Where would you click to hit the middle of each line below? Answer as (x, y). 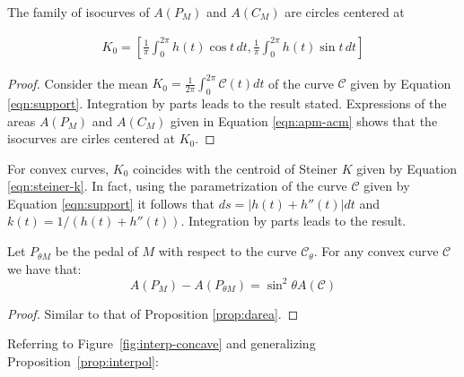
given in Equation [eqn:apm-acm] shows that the (304, 120)
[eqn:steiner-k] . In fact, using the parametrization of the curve (177, 186)
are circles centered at (345, 12)
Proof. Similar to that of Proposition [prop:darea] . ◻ (153, 313)
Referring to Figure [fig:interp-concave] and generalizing (162, 343)
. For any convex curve (376, 251)
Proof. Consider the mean (78, 83)
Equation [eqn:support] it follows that (111, 203)
